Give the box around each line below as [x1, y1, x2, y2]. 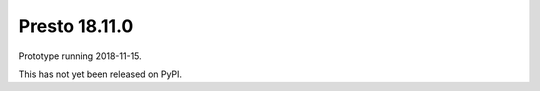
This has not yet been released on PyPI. [18, 68, 183, 80]
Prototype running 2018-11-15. [18, 50, 142, 62]
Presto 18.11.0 [18, 15, 134, 37]
